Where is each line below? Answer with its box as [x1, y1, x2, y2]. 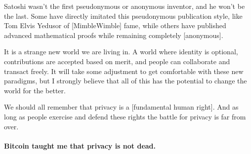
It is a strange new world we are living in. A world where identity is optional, [4, 46, 238, 57]
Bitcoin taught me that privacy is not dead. [4, 140, 156, 151]
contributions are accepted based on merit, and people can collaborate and [4, 56, 230, 66]
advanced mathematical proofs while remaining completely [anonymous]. [4, 30, 223, 40]
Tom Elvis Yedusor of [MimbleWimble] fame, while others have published [4, 20, 226, 31]
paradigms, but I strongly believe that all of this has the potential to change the [4, 76, 247, 86]
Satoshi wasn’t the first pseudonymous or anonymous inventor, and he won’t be [4, 1, 245, 11]
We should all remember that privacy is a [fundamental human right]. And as [4, 102, 239, 112]
